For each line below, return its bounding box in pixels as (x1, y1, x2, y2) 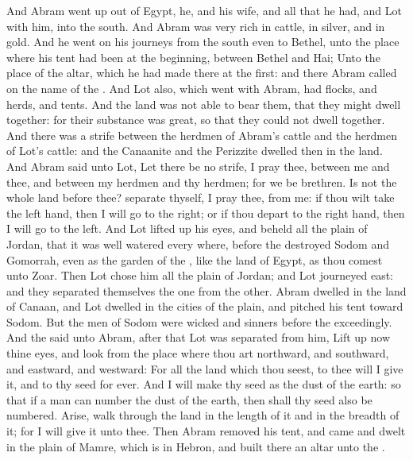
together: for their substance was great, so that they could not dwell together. (6, 111, 385, 128)
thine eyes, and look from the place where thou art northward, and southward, (6, 345, 389, 361)
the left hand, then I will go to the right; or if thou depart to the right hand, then (6, 204, 405, 221)
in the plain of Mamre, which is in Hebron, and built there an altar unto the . (6, 438, 385, 454)
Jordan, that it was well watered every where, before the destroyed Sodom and (6, 235, 390, 252)
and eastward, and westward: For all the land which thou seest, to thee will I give (6, 360, 403, 377)
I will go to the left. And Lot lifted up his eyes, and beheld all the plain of (6, 220, 368, 237)
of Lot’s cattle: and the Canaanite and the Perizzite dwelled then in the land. (6, 142, 383, 159)
